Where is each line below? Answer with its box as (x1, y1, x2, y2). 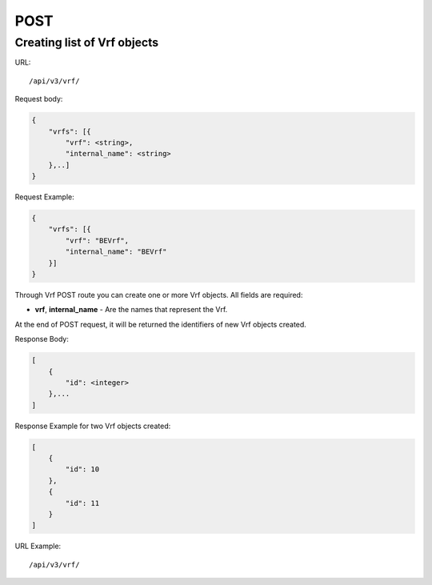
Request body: (14, 94, 63, 104)
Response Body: (14, 335, 70, 344)
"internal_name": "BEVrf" (65, 247, 167, 256)
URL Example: (14, 541, 62, 551)
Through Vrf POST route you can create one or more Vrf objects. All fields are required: (14, 290, 303, 300)
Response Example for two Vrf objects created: (14, 421, 171, 431)
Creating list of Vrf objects (14, 35, 159, 50)
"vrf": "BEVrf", (65, 236, 130, 245)
